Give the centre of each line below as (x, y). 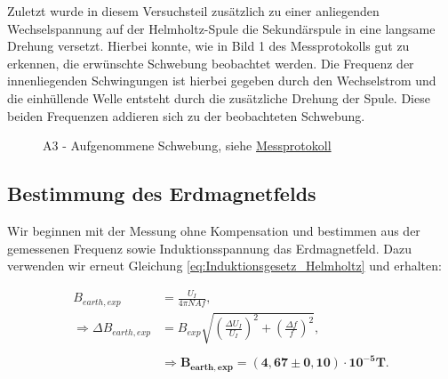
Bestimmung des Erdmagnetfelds (162, 194)
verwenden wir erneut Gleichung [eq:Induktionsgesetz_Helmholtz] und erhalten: (224, 266)
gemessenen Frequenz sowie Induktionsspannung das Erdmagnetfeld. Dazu (209, 248)
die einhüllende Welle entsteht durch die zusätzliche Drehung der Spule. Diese (219, 97)
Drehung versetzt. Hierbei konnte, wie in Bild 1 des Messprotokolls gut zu (208, 46)
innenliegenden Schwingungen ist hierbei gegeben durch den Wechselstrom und (222, 81)
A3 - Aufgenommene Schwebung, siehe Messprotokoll (187, 145)
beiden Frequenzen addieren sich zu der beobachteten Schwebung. (186, 115)
